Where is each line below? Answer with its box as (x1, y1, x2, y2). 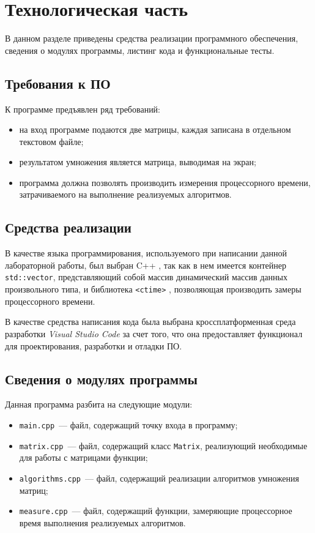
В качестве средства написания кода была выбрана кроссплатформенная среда (5, 315, 296, 328)
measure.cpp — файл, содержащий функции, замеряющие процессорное (19, 504, 292, 517)
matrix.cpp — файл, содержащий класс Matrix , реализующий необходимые (19, 439, 308, 452)
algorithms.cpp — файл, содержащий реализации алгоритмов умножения (19, 471, 299, 484)
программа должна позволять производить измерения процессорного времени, (19, 176, 311, 188)
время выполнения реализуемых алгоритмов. (19, 516, 186, 529)
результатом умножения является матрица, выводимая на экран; (19, 155, 256, 168)
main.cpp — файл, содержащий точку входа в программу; (19, 418, 238, 431)
